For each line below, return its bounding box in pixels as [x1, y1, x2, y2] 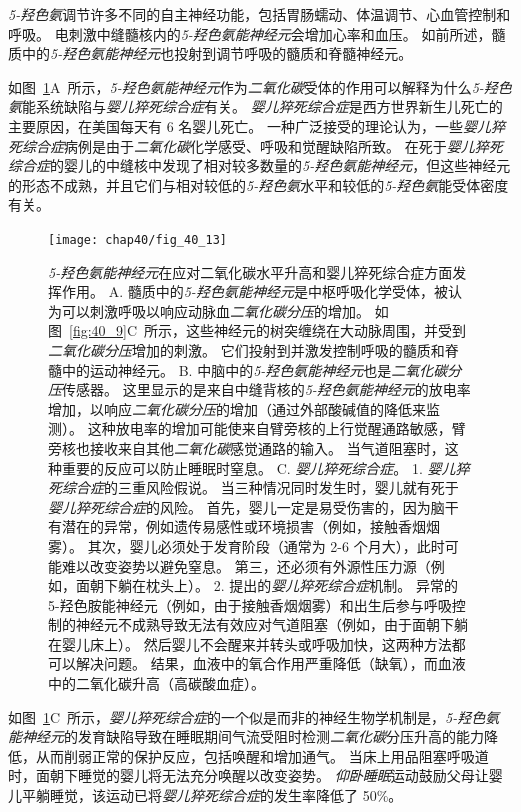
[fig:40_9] [69, 320, 127, 341]
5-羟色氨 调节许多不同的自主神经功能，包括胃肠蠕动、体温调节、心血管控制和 [8, 4, 511, 24]
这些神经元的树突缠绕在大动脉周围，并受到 [186, 320, 467, 341]
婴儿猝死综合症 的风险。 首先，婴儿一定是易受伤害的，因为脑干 [48, 496, 459, 517]
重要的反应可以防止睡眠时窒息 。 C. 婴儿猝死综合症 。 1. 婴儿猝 [61, 457, 470, 478]
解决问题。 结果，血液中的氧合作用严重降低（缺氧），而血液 [75, 653, 466, 674]
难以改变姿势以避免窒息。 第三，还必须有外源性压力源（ [61, 555, 431, 576]
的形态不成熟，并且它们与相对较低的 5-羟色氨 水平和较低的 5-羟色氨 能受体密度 [8, 174, 509, 195]
